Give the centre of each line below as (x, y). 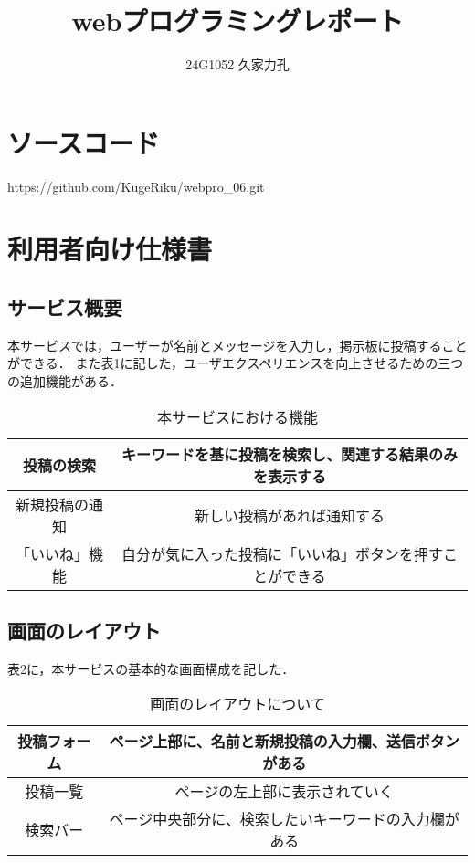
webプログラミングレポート (237, 21)
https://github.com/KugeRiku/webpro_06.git (136, 186)
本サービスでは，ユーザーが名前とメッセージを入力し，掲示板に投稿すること (237, 345)
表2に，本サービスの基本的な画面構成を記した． (151, 668)
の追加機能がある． (65, 381)
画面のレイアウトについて (237, 704)
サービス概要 (65, 307)
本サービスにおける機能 (237, 416)
